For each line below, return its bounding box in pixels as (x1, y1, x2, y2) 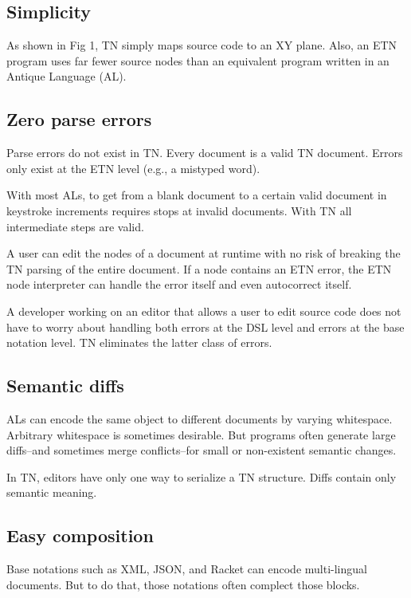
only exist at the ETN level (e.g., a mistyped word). (6, 159, 260, 176)
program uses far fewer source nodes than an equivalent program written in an (6, 52, 389, 69)
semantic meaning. (6, 484, 97, 501)
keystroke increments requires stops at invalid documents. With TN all (6, 202, 352, 218)
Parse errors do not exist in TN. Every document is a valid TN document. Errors (6, 144, 403, 161)
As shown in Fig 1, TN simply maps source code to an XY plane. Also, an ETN (6, 37, 397, 53)
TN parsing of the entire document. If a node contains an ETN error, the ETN (6, 260, 392, 277)
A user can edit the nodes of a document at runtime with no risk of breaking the (6, 245, 401, 262)
